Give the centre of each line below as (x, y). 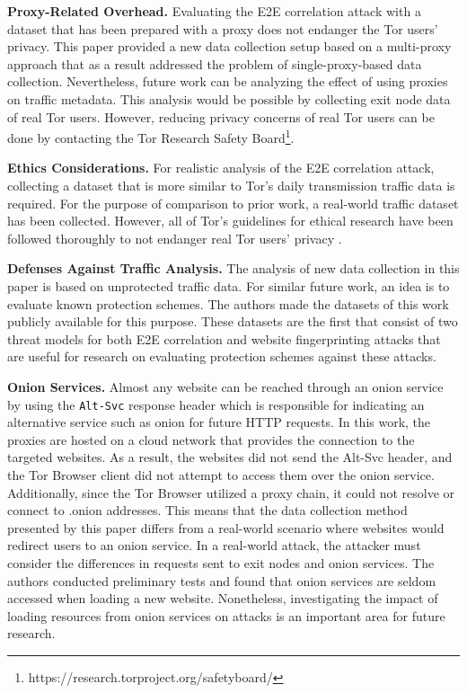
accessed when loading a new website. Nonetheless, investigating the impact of (223, 598)
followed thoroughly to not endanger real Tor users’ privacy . (175, 238)
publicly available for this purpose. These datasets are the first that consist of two (233, 321)
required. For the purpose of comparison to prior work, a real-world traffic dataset (233, 203)
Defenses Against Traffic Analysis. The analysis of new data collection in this (233, 268)
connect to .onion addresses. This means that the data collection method (207, 510)
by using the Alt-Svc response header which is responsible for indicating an (216, 404)
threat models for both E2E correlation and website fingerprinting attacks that (224, 338)
